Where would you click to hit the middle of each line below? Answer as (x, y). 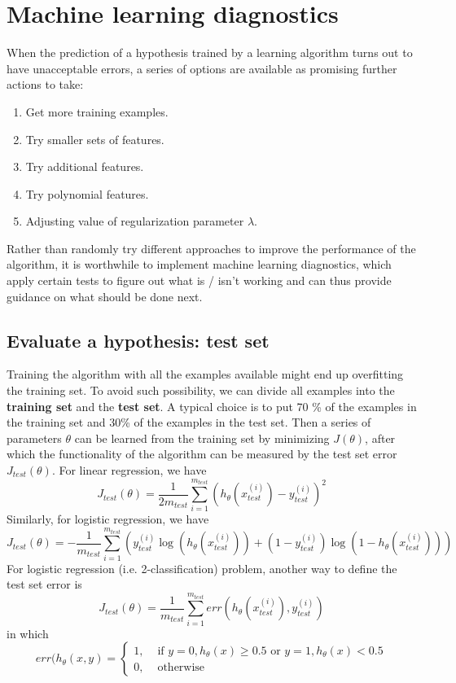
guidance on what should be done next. (105, 296)
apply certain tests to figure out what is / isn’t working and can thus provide (199, 280)
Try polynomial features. (87, 193)
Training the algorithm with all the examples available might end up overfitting (205, 374)
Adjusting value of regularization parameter (135, 221)
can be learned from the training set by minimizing (202, 438)
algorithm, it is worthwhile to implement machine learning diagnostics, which (199, 264)
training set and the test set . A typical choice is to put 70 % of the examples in (212, 406)
